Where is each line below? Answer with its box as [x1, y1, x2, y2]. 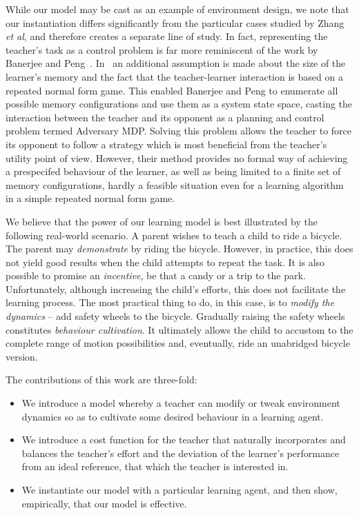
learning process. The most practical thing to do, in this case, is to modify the [6, 295, 335, 310]
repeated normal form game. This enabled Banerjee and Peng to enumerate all [6, 83, 338, 97]
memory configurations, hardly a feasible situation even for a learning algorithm [6, 177, 344, 192]
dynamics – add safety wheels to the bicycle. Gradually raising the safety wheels [6, 309, 345, 323]
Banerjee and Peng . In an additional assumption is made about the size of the [6, 56, 346, 70]
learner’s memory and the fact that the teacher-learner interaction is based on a [6, 69, 343, 83]
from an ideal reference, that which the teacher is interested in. [21, 459, 289, 474]
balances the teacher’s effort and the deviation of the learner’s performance [21, 445, 340, 460]
